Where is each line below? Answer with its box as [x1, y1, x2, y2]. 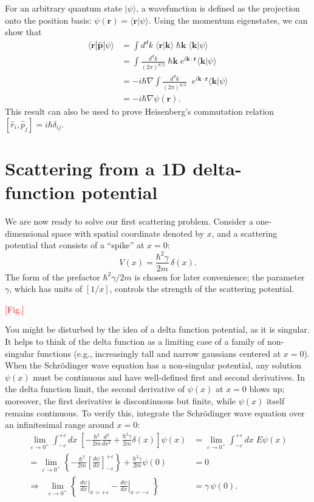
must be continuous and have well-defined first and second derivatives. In [33, 370, 305, 383]
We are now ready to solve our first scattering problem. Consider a [5, 215, 253, 228]
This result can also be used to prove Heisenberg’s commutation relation [5, 105, 275, 118]
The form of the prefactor [5, 270, 100, 283]
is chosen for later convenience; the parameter [134, 270, 305, 283]
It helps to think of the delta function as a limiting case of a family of [5, 334, 265, 347]
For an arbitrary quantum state [5, 2, 122, 14]
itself [266, 394, 285, 407]
